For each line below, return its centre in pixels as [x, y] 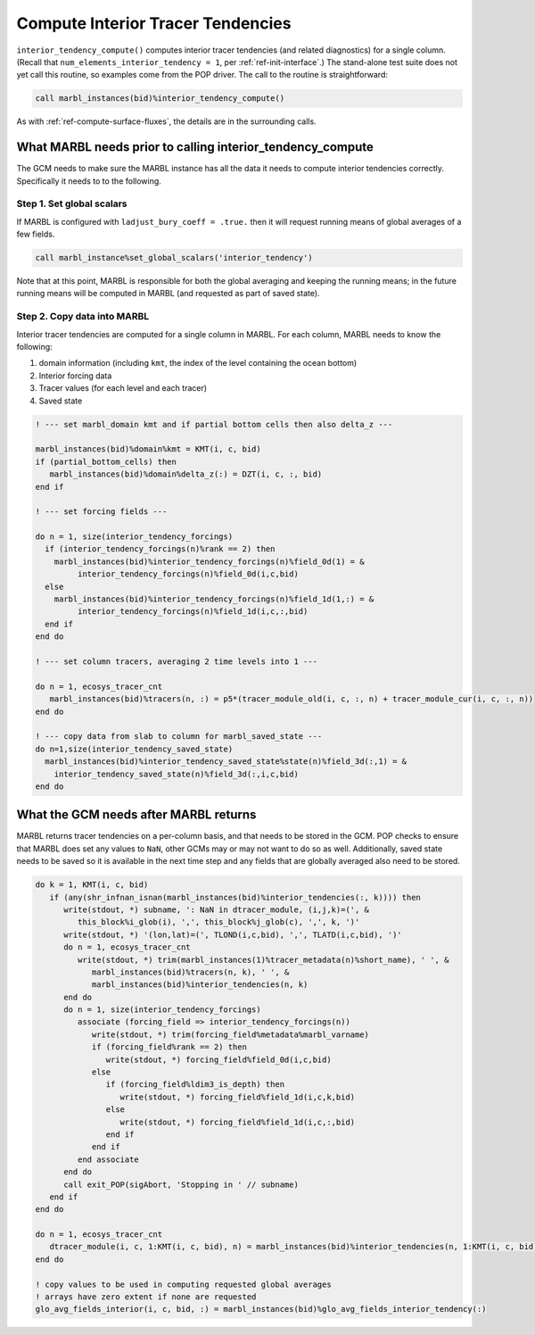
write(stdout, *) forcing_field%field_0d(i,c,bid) [218, 1059]
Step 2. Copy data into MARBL [83, 317]
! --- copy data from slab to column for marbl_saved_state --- [179, 737]
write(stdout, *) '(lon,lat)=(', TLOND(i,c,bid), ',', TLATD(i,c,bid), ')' [233, 934]
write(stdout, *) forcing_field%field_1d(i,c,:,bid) [238, 1122]
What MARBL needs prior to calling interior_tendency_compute [195, 147]
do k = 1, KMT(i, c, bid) [92, 885]
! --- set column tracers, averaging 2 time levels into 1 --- [177, 661]
